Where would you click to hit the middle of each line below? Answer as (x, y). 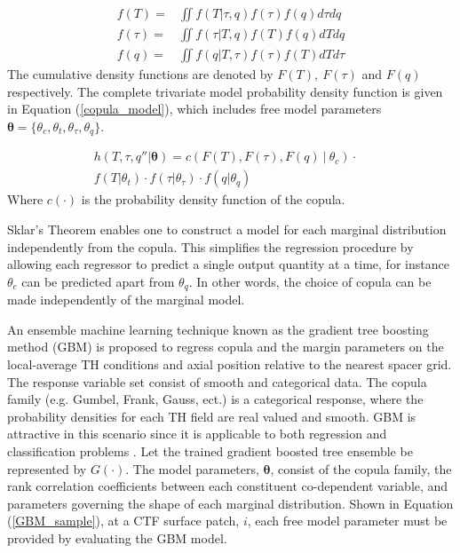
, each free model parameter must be (347, 521)
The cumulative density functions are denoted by (140, 74)
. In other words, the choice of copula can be (310, 281)
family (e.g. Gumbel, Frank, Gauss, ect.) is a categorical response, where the (215, 399)
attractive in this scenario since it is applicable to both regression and (197, 434)
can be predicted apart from (98, 281)
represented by (47, 468)
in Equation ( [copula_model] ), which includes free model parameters (194, 109)
